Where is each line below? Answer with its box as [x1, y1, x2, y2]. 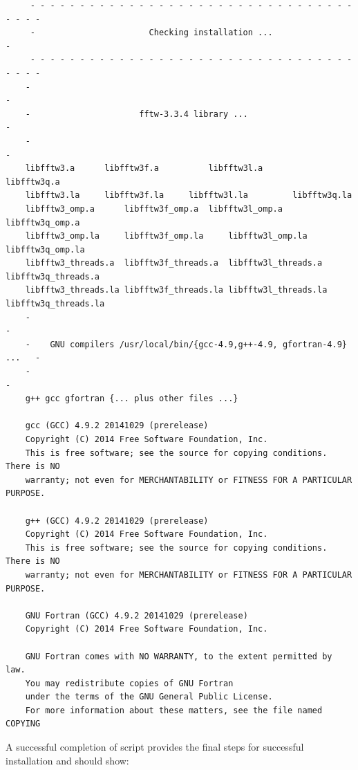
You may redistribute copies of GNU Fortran [25, 678, 234, 688]
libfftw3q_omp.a [6, 217, 80, 228]
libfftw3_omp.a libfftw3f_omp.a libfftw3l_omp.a [25, 203, 283, 214]
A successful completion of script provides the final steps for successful [6, 740, 304, 754]
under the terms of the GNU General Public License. [25, 692, 273, 702]
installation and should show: [6, 753, 129, 767]
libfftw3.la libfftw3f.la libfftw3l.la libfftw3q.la [25, 190, 352, 201]
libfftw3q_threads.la [6, 299, 105, 309]
